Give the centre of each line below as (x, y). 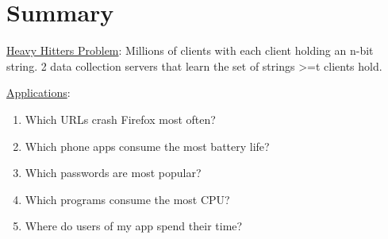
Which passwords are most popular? (113, 173)
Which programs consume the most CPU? (127, 199)
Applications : (38, 93)
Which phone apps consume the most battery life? (147, 146)
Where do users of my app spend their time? (134, 226)
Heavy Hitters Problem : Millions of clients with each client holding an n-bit (190, 50)
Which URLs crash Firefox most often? (120, 119)
